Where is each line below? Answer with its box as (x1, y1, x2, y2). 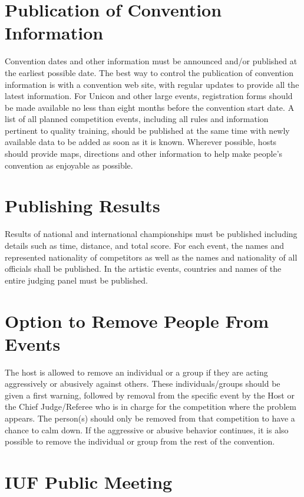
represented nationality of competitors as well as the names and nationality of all (5, 251, 298, 263)
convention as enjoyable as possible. (5, 159, 133, 171)
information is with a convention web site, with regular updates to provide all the (5, 78, 299, 90)
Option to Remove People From (5, 308, 269, 333)
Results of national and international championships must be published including (5, 228, 298, 240)
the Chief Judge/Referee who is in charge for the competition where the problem (5, 400, 296, 413)
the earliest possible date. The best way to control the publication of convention (5, 66, 293, 78)
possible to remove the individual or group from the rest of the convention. (5, 435, 275, 447)
